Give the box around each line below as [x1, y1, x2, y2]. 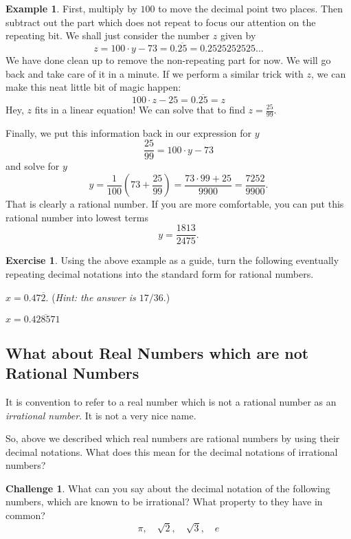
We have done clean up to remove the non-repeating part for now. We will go [5, 53, 331, 67]
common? [5, 508, 45, 522]
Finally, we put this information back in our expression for [5, 125, 252, 140]
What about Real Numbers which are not [5, 342, 309, 363]
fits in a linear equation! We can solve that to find [34, 102, 245, 116]
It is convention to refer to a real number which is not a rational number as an [5, 394, 337, 408]
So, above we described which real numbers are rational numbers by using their [5, 431, 340, 445]
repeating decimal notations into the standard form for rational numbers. [5, 266, 314, 280]
